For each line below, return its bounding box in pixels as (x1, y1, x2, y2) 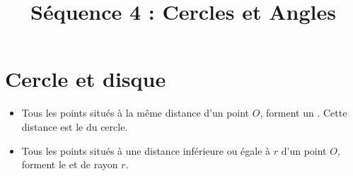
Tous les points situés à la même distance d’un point (21, 105, 250, 120)
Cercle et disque (5, 64, 166, 93)
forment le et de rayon (21, 157, 118, 172)
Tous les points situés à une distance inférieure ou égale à (21, 143, 271, 158)
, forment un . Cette (260, 105, 347, 120)
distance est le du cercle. (21, 119, 128, 134)
